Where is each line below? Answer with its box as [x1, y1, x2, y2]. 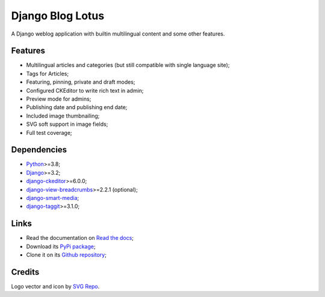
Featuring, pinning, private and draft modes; [26, 78, 135, 86]
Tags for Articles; [26, 70, 69, 77]
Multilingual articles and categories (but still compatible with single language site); [26, 61, 230, 69]
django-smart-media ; [26, 195, 79, 202]
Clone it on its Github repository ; [26, 251, 107, 258]
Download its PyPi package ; [26, 243, 96, 250]
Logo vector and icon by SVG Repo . [11, 283, 100, 290]
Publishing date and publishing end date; [26, 104, 128, 111]
